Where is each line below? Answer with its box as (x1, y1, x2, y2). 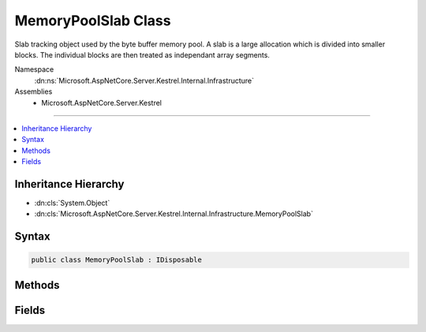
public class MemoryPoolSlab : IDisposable (31, 256, 203, 264)
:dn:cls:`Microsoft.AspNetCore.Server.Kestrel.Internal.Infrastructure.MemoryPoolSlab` (34, 209, 313, 218)
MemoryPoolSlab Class (14, 12, 171, 29)
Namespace (14, 65, 54, 74)
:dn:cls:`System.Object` (34, 198, 110, 207)
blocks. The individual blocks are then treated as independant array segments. (14, 50, 270, 59)
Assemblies (14, 87, 53, 96)
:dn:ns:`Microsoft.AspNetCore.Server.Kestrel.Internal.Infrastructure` (34, 76, 255, 85)
